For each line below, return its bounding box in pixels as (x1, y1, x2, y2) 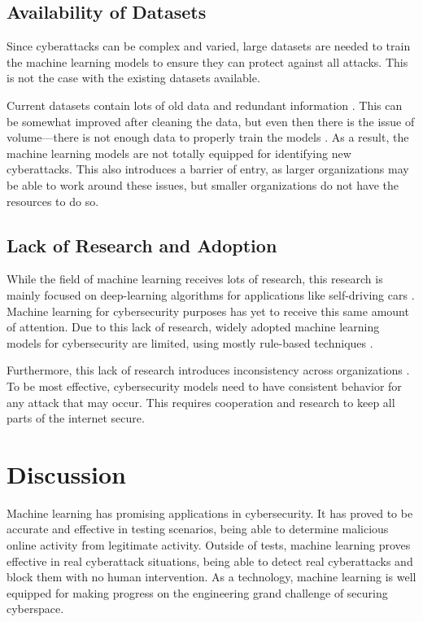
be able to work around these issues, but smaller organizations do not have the (7, 176, 399, 193)
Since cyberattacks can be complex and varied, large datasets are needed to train (7, 37, 411, 55)
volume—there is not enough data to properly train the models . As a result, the (7, 129, 409, 146)
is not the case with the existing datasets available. (7, 69, 260, 86)
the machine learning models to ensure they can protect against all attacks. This (7, 53, 408, 70)
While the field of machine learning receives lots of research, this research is (7, 270, 383, 287)
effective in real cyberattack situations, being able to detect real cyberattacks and (7, 552, 413, 569)
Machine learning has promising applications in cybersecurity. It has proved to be (7, 504, 413, 521)
